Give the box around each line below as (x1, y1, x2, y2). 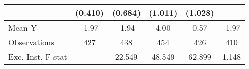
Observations (8, 36, 54, 48)
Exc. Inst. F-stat (8, 51, 67, 62)
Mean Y (8, 22, 37, 33)
